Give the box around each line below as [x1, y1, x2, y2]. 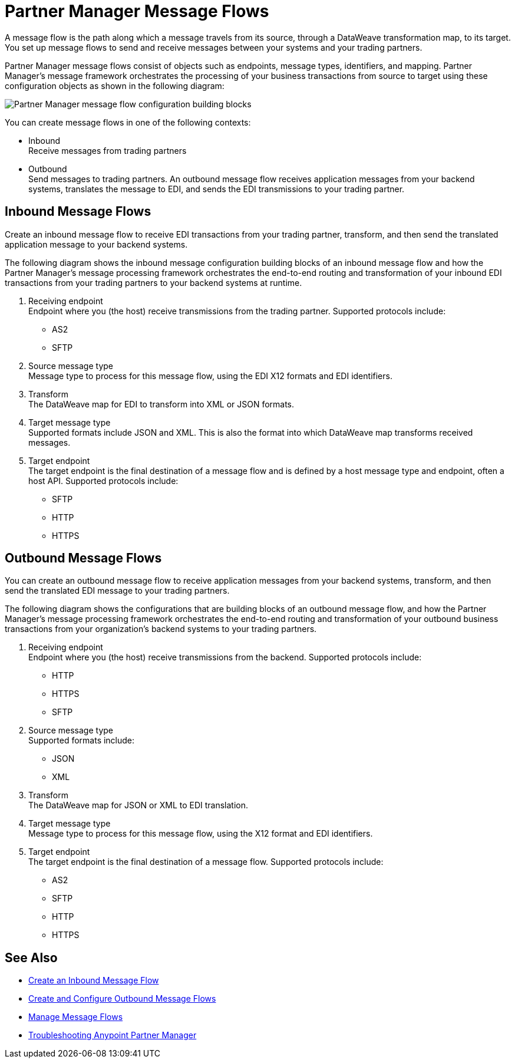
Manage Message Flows [28, 1012, 123, 1022]
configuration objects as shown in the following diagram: [5, 80, 225, 91]
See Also [5, 950, 58, 965]
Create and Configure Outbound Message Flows [28, 993, 216, 1004]
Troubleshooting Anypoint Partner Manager [28, 1030, 197, 1041]
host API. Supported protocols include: [28, 475, 179, 486]
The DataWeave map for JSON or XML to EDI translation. [28, 800, 249, 811]
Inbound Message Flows [5, 204, 151, 219]
